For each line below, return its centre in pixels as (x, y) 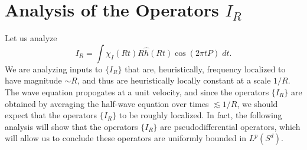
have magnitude (33, 80)
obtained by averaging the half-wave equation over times (107, 103)
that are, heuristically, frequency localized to (205, 69)
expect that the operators (51, 115)
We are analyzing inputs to (54, 69)
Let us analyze (31, 38)
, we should (257, 103)
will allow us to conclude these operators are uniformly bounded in (126, 138)
